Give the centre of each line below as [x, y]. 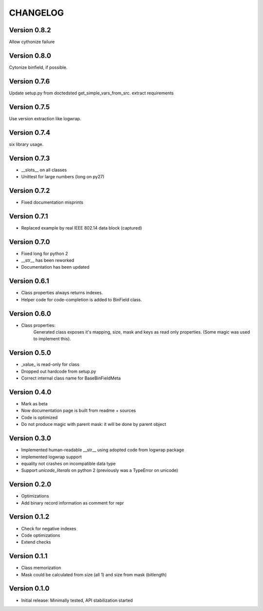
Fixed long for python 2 [45, 253]
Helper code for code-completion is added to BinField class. [82, 299]
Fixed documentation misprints [52, 202]
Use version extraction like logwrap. [45, 118]
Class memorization [41, 568]
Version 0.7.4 [30, 133]
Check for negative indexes [49, 528]
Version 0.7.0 [30, 242]
